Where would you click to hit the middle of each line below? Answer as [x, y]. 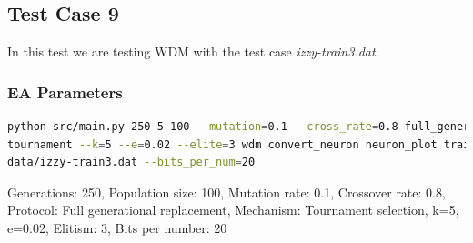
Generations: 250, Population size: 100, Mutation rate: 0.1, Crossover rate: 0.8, [226, 192]
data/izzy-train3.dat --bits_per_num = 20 [131, 162]
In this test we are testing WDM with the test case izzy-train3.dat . [193, 51]
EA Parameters [65, 91]
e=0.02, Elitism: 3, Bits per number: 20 [117, 227]
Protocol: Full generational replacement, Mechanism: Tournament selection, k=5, [233, 210]
